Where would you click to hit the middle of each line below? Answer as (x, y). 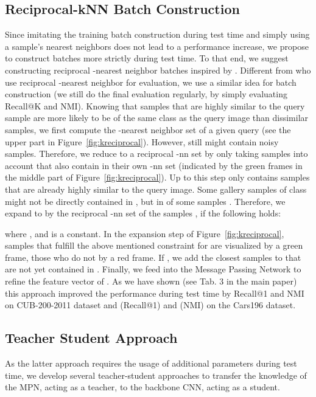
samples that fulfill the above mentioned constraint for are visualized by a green (154, 245)
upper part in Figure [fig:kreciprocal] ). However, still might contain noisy (142, 141)
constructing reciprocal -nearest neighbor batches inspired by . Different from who (158, 70)
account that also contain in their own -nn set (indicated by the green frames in (154, 165)
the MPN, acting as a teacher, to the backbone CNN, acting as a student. (142, 387)
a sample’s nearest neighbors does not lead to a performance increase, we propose (157, 46)
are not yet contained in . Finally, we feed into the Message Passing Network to (153, 269)
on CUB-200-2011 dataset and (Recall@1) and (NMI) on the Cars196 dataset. (150, 305)
